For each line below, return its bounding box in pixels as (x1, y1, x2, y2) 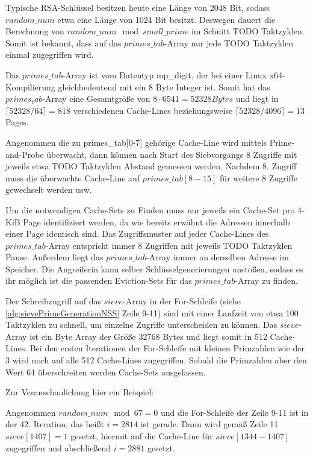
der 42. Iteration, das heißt (5, 418, 104, 430)
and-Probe (5, 148, 44, 160)
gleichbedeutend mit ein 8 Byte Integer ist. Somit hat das (58, 80, 270, 93)
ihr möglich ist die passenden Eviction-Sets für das (5, 274, 192, 287)
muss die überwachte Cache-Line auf (5, 171, 140, 184)
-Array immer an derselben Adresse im (146, 251, 289, 263)
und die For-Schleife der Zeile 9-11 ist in (161, 406, 309, 418)
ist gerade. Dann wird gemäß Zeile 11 (140, 418, 279, 430)
